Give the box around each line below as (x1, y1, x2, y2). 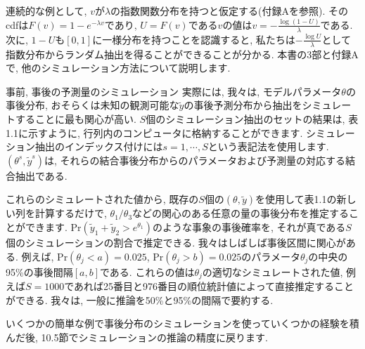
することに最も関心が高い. (15, 111, 136, 126)
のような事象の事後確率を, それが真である (152, 219, 346, 234)
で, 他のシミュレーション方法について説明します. (6, 60, 231, 75)
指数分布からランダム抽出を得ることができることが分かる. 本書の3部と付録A (6, 46, 359, 61)
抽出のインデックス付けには (34, 139, 163, 154)
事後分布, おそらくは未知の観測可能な (6, 98, 179, 112)
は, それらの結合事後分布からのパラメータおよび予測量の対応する (44, 152, 346, 167)
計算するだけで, (34, 206, 107, 220)
